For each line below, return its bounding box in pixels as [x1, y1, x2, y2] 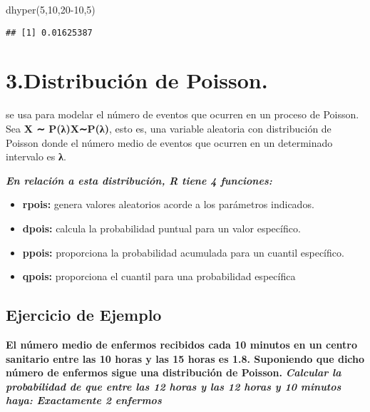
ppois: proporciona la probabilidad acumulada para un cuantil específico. [22, 244, 344, 259]
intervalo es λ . [6, 149, 66, 164]
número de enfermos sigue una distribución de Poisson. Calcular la [6, 365, 341, 380]
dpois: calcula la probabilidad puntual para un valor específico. [22, 220, 301, 235]
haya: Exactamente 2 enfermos [6, 393, 162, 408]
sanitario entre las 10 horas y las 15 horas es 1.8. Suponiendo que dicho [6, 351, 365, 366]
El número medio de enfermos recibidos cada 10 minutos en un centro [6, 336, 358, 351]
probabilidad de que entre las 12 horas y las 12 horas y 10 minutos [6, 378, 341, 393]
